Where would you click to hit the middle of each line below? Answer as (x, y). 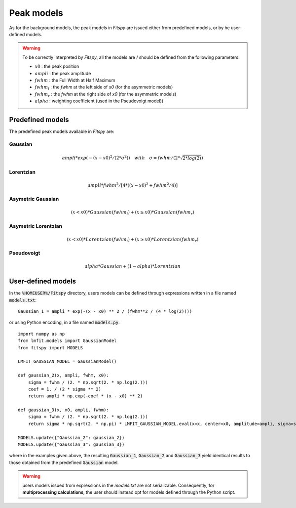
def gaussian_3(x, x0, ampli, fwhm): (64, 410)
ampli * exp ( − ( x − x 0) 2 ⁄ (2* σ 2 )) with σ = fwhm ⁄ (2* (121, 157)
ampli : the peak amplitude (63, 73)
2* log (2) (192, 158)
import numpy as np (41, 334)
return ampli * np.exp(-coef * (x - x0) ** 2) (85, 396)
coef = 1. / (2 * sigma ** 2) (64, 389)
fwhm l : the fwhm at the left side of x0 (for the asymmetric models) (104, 88)
